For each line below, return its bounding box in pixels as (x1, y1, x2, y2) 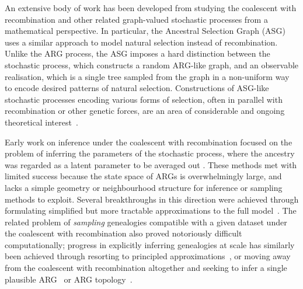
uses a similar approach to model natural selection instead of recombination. (5, 36, 278, 48)
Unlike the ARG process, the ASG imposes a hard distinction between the (5, 47, 270, 60)
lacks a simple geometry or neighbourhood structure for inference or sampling (5, 181, 283, 193)
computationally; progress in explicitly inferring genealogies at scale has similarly (5, 238, 295, 250)
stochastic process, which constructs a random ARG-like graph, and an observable (5, 58, 299, 71)
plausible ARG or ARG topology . (5, 273, 133, 285)
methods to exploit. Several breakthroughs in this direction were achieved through (5, 193, 299, 205)
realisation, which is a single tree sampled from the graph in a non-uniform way (5, 70, 290, 82)
